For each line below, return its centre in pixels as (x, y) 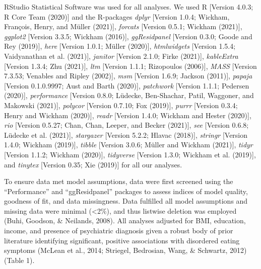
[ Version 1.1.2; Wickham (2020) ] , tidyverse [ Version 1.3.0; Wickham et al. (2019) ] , (130, 154)
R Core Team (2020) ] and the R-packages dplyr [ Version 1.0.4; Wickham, (117, 16)
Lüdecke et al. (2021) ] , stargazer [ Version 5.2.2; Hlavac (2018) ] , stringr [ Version (126, 134)
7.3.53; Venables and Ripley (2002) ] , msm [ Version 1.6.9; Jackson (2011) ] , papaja (128, 76)
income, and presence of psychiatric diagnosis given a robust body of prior (119, 231)
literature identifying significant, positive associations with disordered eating (122, 240)
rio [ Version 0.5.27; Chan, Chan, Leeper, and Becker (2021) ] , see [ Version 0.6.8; (126, 125)
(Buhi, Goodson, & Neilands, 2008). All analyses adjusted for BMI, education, (125, 220)
